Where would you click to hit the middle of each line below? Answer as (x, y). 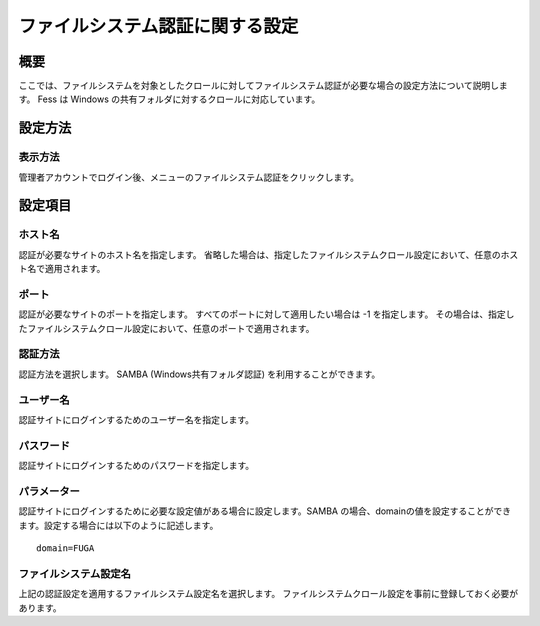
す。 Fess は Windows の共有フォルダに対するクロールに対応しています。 (169, 99)
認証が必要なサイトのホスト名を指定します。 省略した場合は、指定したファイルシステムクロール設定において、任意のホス (268, 254)
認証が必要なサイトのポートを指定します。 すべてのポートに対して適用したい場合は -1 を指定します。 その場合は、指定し (266, 314)
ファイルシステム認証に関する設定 (158, 26)
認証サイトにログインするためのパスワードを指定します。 (136, 466)
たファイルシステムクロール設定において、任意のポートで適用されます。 (166, 328)
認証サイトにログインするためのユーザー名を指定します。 (136, 419)
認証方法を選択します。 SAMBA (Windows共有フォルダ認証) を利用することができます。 (199, 374)
